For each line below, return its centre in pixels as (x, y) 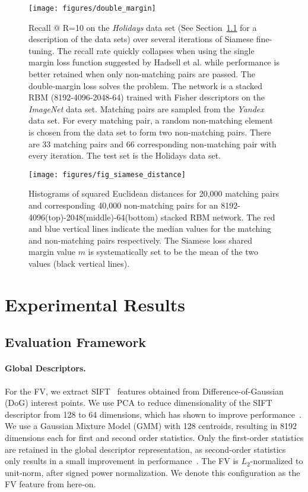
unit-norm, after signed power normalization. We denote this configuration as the (153, 472)
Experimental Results (95, 304)
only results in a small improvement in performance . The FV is (122, 461)
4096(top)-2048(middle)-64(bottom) (93, 217)
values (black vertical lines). (79, 263)
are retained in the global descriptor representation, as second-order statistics (145, 449)
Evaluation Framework (76, 342)
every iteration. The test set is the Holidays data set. (125, 155)
